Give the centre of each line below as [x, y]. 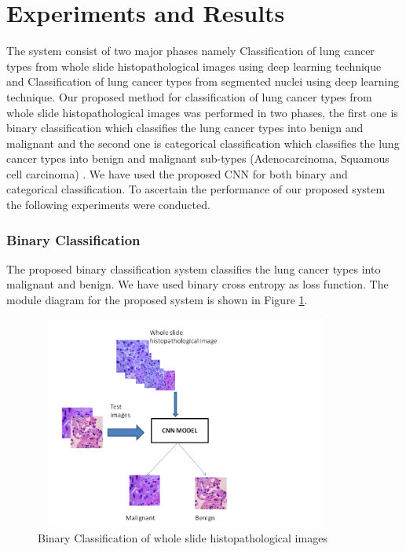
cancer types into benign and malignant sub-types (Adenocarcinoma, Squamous [198, 158]
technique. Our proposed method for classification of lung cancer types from [189, 96]
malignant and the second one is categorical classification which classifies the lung [203, 143]
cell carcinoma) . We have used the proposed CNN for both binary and [177, 173]
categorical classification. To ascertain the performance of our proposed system [196, 189]
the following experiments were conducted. [108, 205]
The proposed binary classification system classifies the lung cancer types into [194, 268]
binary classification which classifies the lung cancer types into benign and [185, 128]
